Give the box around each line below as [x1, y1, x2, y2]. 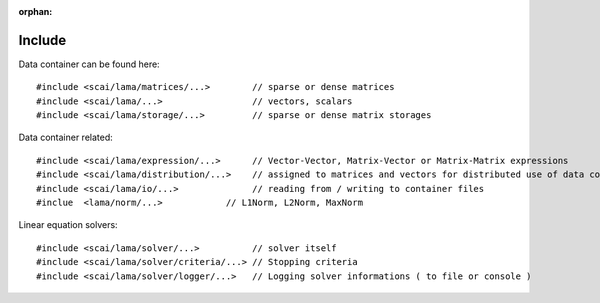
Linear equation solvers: [18, 219, 119, 231]
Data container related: [18, 131, 114, 144]
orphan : [18, 6, 53, 17]
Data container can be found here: [18, 58, 160, 70]
